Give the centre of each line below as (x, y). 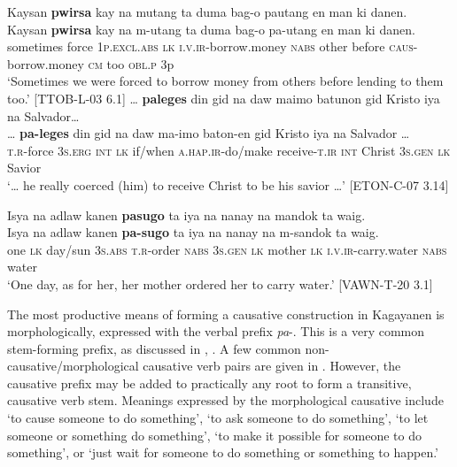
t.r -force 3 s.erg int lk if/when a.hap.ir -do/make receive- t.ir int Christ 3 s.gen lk (229, 150)
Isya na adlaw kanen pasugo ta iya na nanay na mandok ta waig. (186, 214)
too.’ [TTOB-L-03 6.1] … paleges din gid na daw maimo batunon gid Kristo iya (224, 98)
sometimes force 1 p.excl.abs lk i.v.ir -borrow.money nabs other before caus (210, 46)
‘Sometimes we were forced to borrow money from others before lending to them (225, 81)
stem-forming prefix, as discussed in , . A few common (154, 348)
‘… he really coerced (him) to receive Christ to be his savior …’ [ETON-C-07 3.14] (228, 184)
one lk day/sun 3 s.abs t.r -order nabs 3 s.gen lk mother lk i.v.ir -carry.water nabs (227, 249)
